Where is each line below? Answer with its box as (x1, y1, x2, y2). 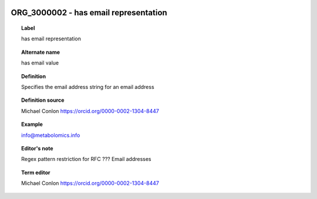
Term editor (21, 169, 50, 176)
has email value (21, 59, 59, 67)
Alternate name (21, 49, 60, 56)
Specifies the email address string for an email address (21, 83, 155, 90)
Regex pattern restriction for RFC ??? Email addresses (21, 156, 151, 163)
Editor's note (21, 145, 53, 152)
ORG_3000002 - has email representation (11, 8, 167, 18)
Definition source (21, 97, 65, 104)
